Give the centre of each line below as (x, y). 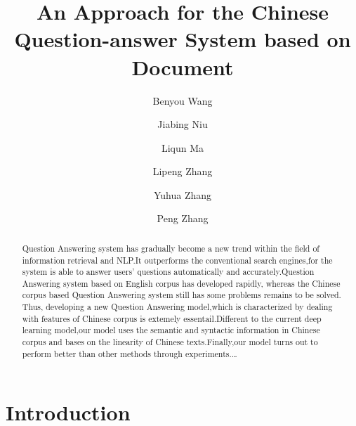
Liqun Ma (183, 147)
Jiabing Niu (183, 124)
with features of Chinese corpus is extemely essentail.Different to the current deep (172, 318)
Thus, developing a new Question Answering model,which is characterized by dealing (177, 307)
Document (183, 66)
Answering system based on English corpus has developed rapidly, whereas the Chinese (181, 283)
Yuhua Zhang (183, 194)
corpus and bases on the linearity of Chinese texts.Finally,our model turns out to (170, 342)
